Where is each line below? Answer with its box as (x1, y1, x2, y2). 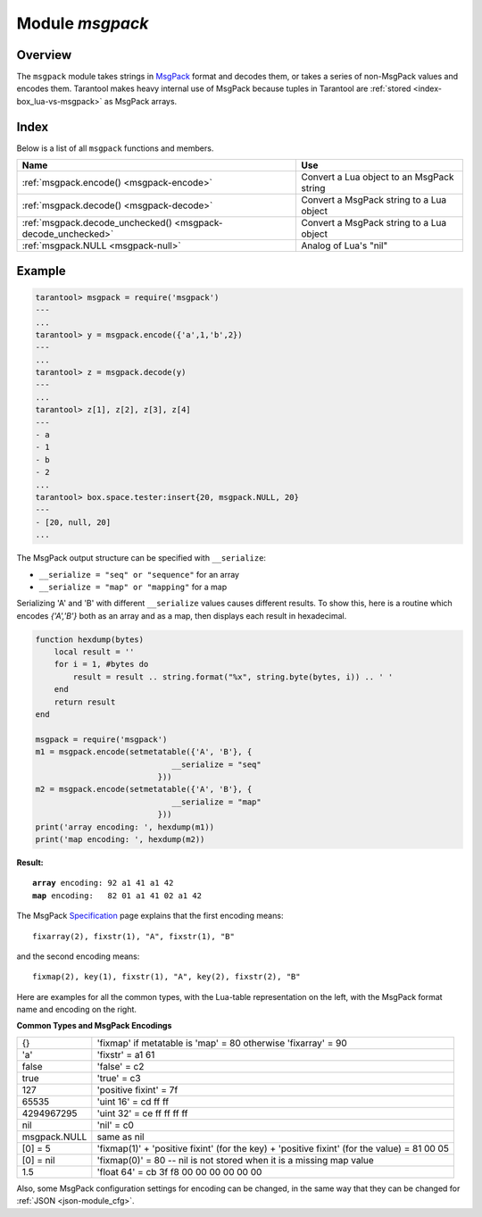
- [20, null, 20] (35, 517, 112, 527)
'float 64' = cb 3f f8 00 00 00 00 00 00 (96, 1165, 262, 1178)
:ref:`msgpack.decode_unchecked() (21, 217, 173, 229)
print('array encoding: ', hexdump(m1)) (35, 821, 214, 832)
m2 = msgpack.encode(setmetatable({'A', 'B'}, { (35, 784, 253, 795)
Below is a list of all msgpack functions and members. (16, 143, 214, 154)
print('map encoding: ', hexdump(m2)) (35, 834, 205, 844)
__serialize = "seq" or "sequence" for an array (38, 569, 240, 579)
